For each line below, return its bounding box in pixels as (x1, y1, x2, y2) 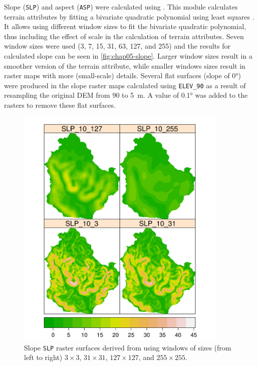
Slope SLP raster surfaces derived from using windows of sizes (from (24, 342, 231, 352)
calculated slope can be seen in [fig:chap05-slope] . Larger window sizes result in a (4, 51, 252, 61)
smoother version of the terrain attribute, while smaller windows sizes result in (4, 60, 245, 71)
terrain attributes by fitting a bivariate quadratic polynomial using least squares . (4, 11, 254, 22)
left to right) (24, 352, 63, 362)
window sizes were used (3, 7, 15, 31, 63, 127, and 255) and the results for (4, 41, 230, 51)
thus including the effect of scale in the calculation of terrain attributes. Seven (4, 31, 244, 41)
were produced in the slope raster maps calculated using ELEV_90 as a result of (4, 80, 246, 90)
